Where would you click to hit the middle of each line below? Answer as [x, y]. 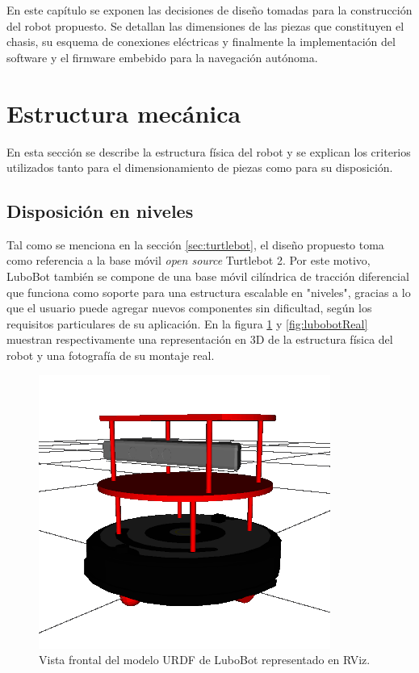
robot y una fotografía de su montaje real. [111, 355]
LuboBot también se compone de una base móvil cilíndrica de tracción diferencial [208, 276]
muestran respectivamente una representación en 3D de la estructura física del [200, 339]
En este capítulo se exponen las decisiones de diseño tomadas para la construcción [209, 10]
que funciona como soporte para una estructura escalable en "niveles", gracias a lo [209, 292]
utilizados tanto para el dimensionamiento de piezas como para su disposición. [200, 167]
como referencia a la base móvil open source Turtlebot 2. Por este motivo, [189, 260]
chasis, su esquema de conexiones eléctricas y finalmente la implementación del [201, 42]
